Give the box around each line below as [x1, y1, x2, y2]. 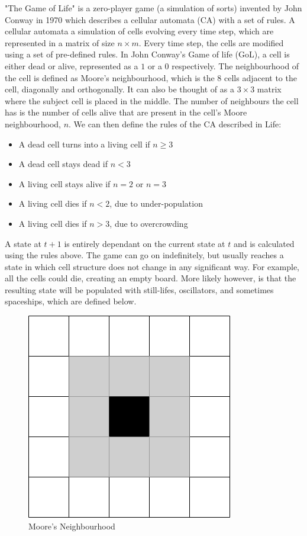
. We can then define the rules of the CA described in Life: [69, 117, 282, 130]
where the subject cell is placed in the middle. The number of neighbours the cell [5, 94, 299, 107]
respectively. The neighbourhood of [172, 59, 299, 72]
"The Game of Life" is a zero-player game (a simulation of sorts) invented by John [5, 2, 302, 14]
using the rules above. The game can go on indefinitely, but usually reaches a [5, 249, 284, 261]
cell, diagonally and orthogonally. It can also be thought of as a [5, 83, 234, 95]
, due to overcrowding [109, 217, 188, 229]
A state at [5, 237, 41, 249]
